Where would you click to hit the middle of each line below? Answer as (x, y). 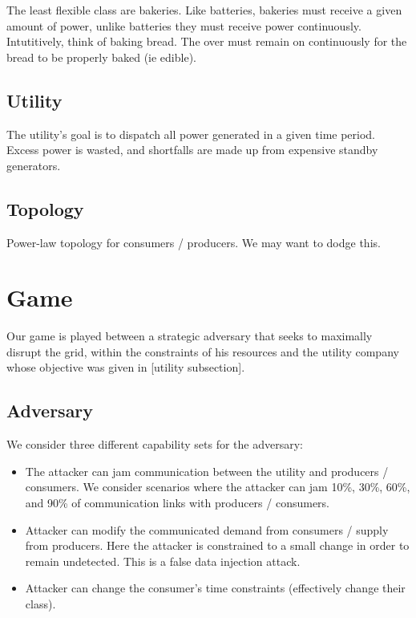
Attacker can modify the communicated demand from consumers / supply (207, 529)
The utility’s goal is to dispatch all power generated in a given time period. (191, 134)
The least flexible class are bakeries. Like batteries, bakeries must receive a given (204, 10)
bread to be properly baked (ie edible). (101, 57)
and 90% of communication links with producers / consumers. (177, 503)
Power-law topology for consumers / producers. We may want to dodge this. (194, 242)
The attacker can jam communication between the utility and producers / (207, 471)
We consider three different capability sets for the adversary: (155, 444)
